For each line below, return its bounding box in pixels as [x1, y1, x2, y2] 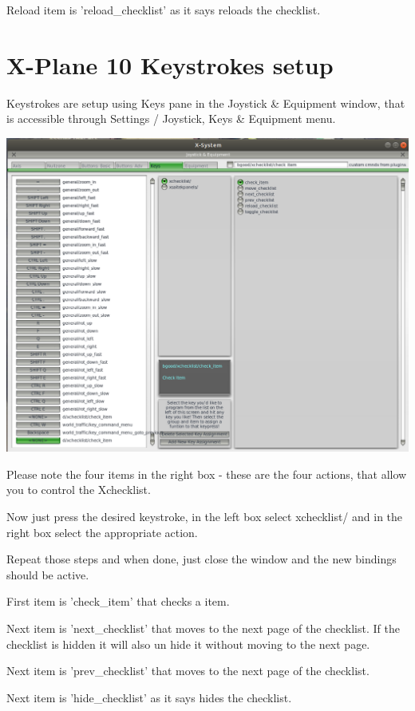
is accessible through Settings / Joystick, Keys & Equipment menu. [6, 110, 336, 127]
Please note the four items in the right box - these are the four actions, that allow [6, 465, 407, 482]
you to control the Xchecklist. [6, 481, 151, 498]
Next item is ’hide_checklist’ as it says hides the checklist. [6, 689, 292, 705]
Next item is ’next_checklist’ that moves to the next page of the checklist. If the [6, 619, 400, 636]
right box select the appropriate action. [6, 523, 198, 540]
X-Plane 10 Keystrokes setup [6, 48, 334, 81]
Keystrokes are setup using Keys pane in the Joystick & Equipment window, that [6, 94, 405, 111]
